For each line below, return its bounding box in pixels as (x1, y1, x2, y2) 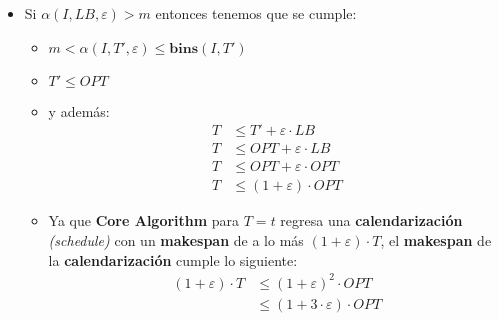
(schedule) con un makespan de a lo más (48, 229, 304, 250)
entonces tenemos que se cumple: (155, 3, 357, 23)
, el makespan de (380, 229, 492, 250)
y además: (48, 100, 110, 121)
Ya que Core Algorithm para (48, 210, 240, 231)
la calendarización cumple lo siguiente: (48, 249, 298, 270)
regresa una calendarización (280, 210, 463, 231)
